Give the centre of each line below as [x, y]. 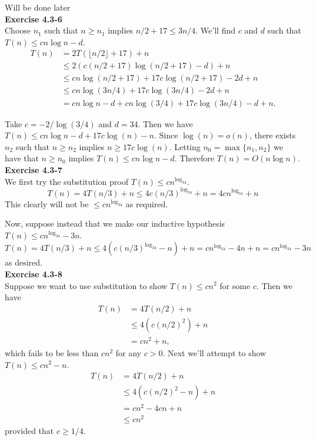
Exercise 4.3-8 [34, 273]
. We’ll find [215, 30]
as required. [147, 203]
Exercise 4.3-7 [34, 169]
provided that [29, 431]
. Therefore [194, 158]
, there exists [272, 135]
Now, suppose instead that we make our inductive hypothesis [115, 223]
